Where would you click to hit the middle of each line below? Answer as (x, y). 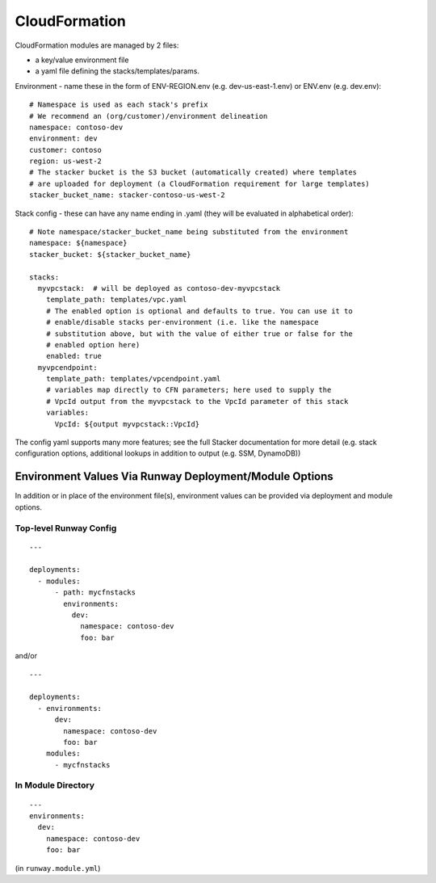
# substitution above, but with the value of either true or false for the (199, 334)
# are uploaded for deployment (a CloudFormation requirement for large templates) (200, 183)
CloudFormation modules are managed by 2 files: (97, 45)
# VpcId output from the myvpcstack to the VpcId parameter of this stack (197, 401)
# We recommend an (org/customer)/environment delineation (149, 116)
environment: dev (63, 139)
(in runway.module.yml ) (58, 868)
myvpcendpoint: (67, 367)
